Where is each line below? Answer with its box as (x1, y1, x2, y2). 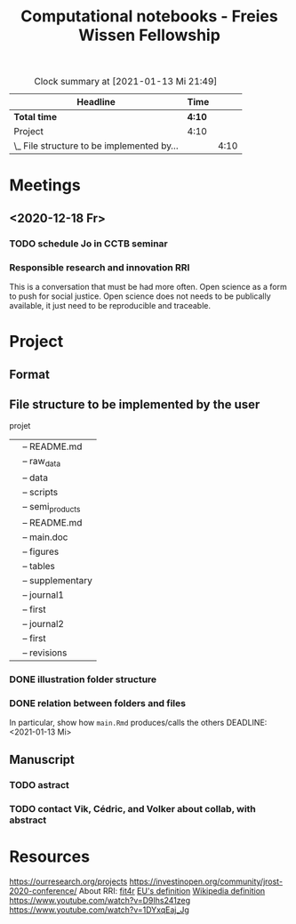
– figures (22, 545, 60, 558)
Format (9, 366, 51, 382)
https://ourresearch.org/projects (9, 876, 128, 887)
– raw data (22, 455, 60, 469)
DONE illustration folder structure (9, 673, 157, 686)
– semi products (22, 500, 81, 514)
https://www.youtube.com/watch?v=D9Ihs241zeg (9, 896, 191, 906)
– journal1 (22, 589, 65, 601)
